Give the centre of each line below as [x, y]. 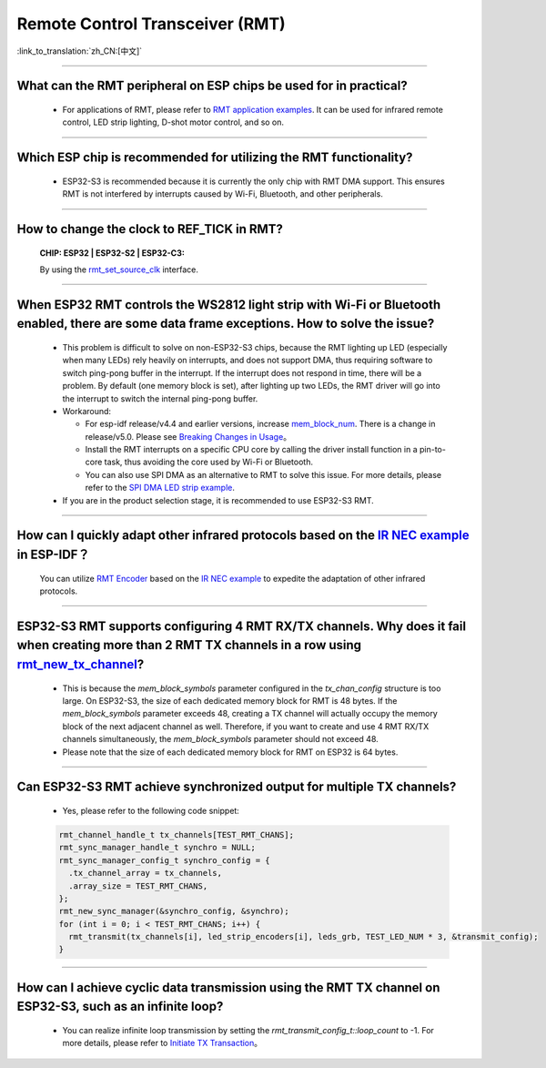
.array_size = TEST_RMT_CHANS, [138, 886]
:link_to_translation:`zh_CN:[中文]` [80, 51]
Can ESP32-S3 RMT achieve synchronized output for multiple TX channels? [237, 787]
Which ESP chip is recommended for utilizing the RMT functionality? [215, 158]
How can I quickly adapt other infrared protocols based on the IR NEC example [243, 536]
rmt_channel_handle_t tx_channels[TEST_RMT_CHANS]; [177, 834]
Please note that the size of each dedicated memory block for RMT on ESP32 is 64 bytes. [230, 752]
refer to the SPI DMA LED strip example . [160, 488]
